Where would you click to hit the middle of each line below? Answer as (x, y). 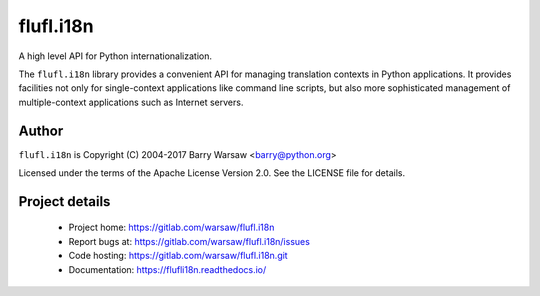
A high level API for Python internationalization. (115, 56)
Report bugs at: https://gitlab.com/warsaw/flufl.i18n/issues (189, 241)
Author (41, 130)
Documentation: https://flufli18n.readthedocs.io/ (167, 269)
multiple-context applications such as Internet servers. (131, 102)
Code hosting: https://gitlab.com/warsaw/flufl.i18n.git (178, 256)
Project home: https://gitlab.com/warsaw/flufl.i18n (171, 227)
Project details (64, 201)
